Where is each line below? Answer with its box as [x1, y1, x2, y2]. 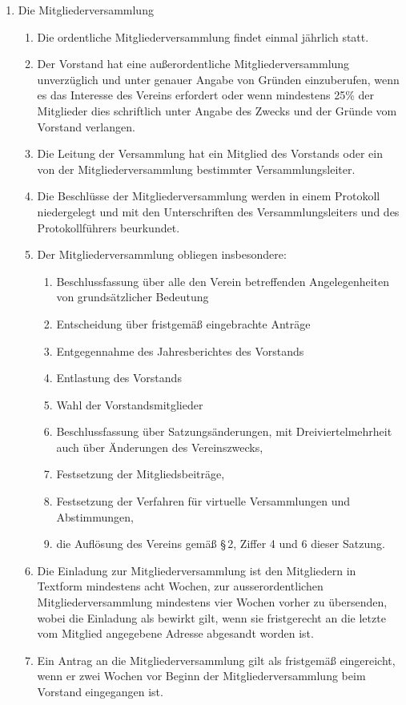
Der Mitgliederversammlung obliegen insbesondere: [37, 246, 287, 263]
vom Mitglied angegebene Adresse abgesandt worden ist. [37, 625, 314, 642]
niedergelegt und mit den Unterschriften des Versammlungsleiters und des [37, 203, 400, 220]
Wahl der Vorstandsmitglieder [56, 396, 203, 413]
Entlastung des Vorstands [56, 369, 182, 386]
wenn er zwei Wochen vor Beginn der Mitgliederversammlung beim [37, 667, 366, 684]
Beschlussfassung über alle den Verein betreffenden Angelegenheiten [56, 272, 390, 289]
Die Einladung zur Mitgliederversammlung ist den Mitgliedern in [37, 562, 356, 578]
